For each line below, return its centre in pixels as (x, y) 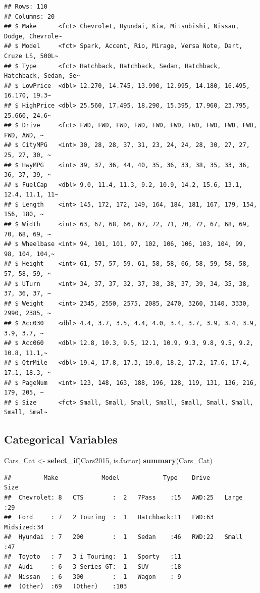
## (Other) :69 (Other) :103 (66, 587)
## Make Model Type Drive (107, 478)
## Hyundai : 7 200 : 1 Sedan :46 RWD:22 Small (123, 537)
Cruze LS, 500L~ (31, 56)
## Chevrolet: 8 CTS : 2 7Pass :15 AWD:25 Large (123, 497)
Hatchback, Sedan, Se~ (42, 76)
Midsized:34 (24, 527)
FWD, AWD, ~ (24, 135)
